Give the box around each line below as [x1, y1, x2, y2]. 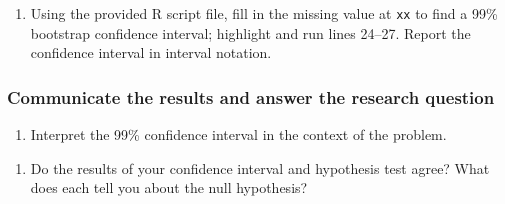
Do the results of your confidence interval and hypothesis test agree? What [30, 157, 490, 178]
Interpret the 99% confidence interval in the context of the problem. [30, 124, 447, 145]
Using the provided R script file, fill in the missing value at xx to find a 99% [30, 3, 498, 23]
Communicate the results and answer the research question [7, 84, 495, 109]
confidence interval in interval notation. [30, 42, 272, 63]
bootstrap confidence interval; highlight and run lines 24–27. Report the [30, 22, 471, 43]
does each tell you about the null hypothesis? [30, 177, 308, 198]
